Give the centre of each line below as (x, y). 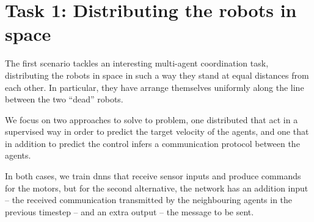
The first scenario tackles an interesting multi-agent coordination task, (137, 63)
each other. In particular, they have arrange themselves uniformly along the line (155, 87)
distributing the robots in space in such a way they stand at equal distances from (157, 75)
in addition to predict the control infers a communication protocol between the (152, 143)
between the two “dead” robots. (64, 99)
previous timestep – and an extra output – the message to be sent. (130, 211)
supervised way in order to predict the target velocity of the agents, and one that (157, 131)
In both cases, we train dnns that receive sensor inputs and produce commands (153, 176)
